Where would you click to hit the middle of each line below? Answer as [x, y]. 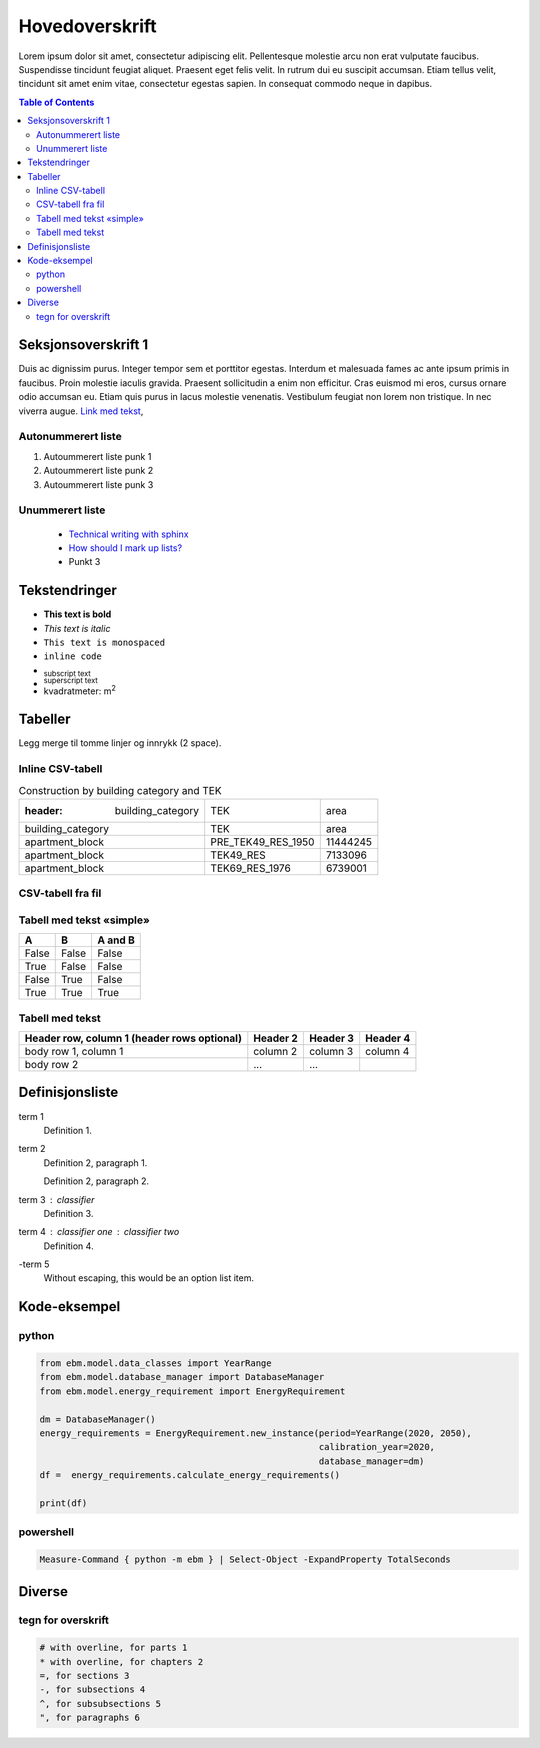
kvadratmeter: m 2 [80, 690]
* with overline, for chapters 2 [121, 1661]
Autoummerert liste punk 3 [98, 484]
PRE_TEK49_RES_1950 [262, 842]
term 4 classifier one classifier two [99, 1232]
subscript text [67, 673]
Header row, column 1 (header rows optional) [133, 1038]
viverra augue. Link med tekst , [81, 411]
